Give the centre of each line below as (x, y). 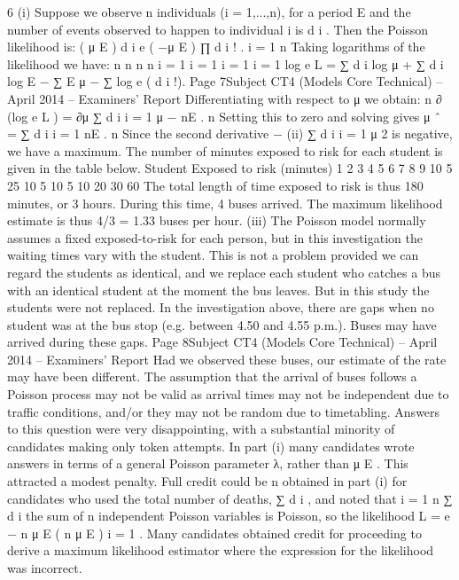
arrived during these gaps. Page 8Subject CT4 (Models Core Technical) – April (222, 342)
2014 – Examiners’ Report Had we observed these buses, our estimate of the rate (227, 359)
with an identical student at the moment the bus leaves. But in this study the (218, 290)
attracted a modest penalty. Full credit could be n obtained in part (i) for (207, 481)
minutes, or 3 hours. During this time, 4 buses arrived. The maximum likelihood (225, 203)
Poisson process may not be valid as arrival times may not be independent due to (228, 394)
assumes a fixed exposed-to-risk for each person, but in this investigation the (215, 237)
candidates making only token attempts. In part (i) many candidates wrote (211, 446)
